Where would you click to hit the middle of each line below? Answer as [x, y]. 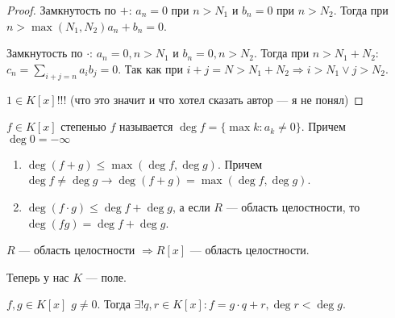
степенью [83, 126]
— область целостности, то [293, 206]
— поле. [106, 276]
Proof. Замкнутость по [62, 10]
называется [146, 126]
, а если [191, 206]
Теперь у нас [38, 276]
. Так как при [150, 68]
